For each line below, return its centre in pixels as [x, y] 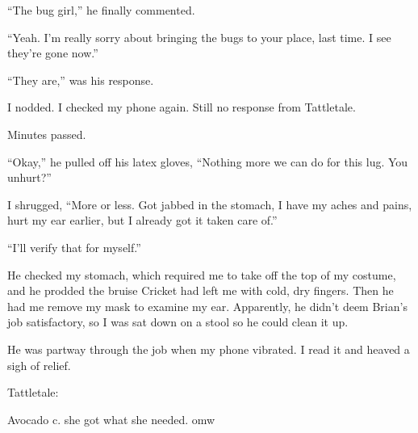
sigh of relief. [39, 365]
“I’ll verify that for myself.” [74, 247]
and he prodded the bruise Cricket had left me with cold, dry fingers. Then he [201, 290]
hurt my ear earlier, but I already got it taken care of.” [142, 220]
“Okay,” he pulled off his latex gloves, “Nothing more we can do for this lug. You [208, 161]
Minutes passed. [47, 134]
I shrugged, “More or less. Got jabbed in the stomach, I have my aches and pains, [210, 204]
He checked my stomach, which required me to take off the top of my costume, [202, 274]
